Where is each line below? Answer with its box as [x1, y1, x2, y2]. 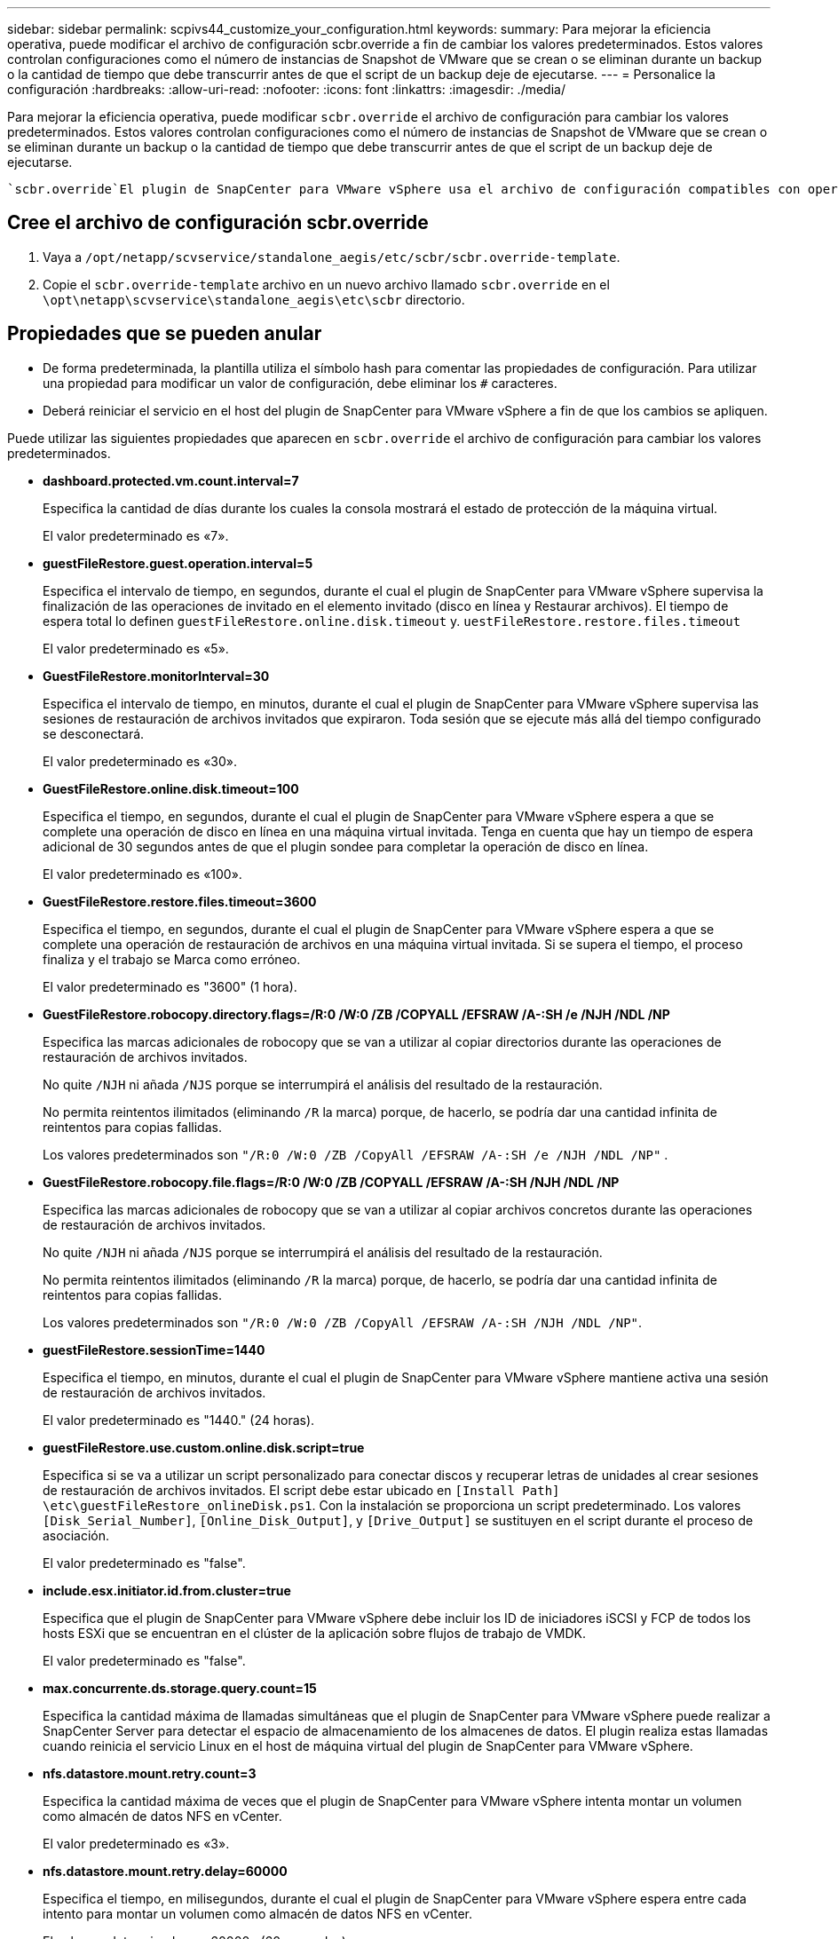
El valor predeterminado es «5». [43, 640, 229, 656]
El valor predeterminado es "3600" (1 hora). [43, 978, 297, 994]
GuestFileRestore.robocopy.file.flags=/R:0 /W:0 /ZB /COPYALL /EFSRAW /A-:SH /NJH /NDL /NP [43, 1174, 620, 1190]
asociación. [43, 1527, 109, 1543]
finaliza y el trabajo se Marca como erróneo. [43, 951, 301, 967]
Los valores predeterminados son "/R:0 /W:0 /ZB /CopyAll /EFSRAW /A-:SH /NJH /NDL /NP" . [43, 1314, 643, 1330]
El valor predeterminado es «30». [43, 753, 238, 769]
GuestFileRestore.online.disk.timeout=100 [43, 780, 299, 796]
